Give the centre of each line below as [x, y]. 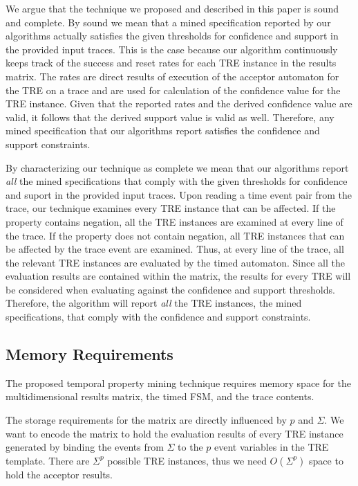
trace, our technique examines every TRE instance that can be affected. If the [171, 208]
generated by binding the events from [85, 447]
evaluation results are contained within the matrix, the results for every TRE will [178, 276]
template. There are [48, 460]
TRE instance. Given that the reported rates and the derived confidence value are [179, 103]
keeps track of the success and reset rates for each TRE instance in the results [171, 63]
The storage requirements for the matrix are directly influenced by [146, 420]
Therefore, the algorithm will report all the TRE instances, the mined [154, 303]
